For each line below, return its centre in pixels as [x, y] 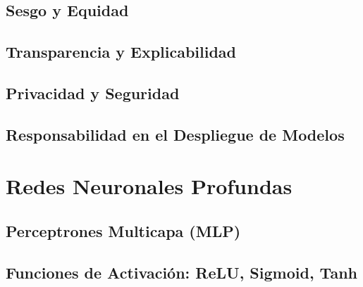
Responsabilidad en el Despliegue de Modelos [175, 134]
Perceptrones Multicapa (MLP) [123, 230]
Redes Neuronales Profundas [149, 186]
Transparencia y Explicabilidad [121, 52]
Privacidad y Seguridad [93, 93]
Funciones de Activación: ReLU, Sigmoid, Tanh [181, 272]
